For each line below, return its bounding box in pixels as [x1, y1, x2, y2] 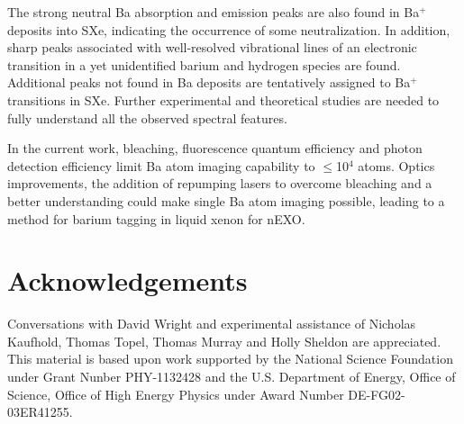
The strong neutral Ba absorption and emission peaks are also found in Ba [7, 3, 420, 21]
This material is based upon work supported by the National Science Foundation [7, 349, 453, 368]
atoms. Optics [358, 156, 435, 175]
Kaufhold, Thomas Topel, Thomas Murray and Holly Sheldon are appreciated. [7, 331, 441, 350]
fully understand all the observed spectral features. [7, 108, 287, 127]
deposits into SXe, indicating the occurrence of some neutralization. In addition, [7, 20, 450, 39]
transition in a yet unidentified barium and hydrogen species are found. [7, 55, 401, 74]
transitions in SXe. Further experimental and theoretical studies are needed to [7, 90, 440, 109]
